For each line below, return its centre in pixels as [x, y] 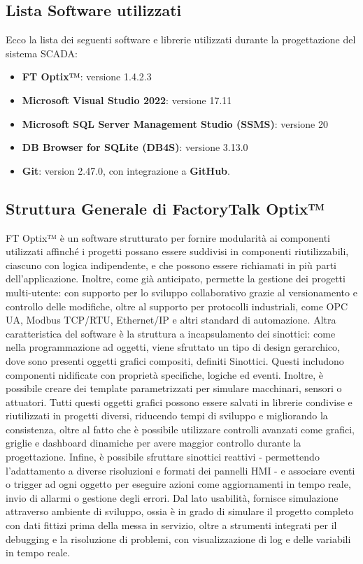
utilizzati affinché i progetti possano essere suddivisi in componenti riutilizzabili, [177, 251]
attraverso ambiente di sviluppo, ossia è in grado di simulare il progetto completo [180, 511]
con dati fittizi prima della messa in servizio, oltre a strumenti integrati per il [171, 525]
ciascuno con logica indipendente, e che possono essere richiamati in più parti [171, 265]
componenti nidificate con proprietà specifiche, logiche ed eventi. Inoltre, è [165, 374]
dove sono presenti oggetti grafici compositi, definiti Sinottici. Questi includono [175, 360]
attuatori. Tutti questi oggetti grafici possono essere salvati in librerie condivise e [179, 402]
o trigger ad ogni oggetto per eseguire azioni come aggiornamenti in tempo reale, [178, 484]
